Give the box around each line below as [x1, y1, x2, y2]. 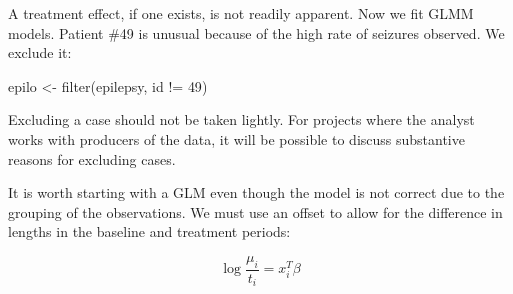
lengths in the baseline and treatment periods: [8, 221, 291, 242]
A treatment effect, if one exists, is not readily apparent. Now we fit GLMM [8, 3, 474, 23]
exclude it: [8, 42, 72, 63]
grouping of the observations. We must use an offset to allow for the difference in [8, 201, 503, 222]
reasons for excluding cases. [8, 148, 176, 169]
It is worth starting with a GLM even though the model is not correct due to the [8, 182, 505, 203]
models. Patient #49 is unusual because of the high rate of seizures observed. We [8, 22, 505, 43]
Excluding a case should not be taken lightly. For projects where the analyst [8, 109, 475, 130]
